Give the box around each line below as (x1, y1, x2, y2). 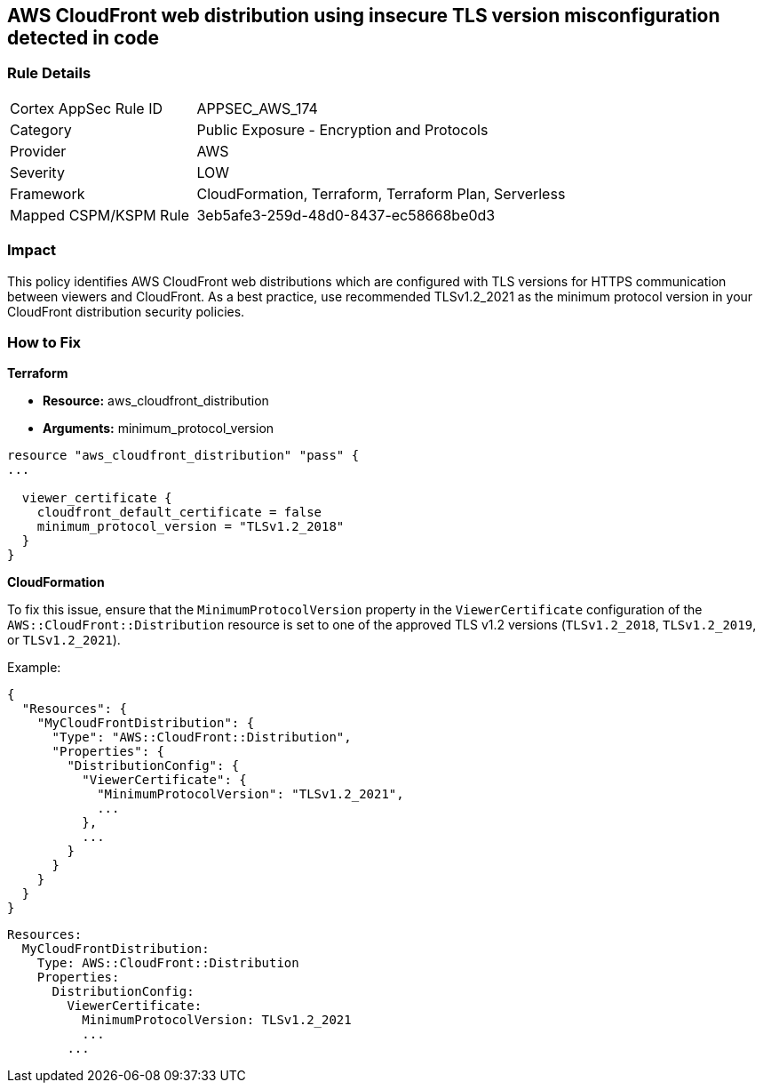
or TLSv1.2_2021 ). (7, 632, 121, 648)
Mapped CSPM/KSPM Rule (10, 205, 190, 224)
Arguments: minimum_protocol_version (43, 421, 274, 437)
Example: (7, 660, 61, 676)
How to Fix (7, 333, 82, 351)
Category (10, 120, 72, 139)
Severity (10, 163, 65, 181)
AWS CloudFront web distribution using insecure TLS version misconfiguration (7, 4, 720, 27)
